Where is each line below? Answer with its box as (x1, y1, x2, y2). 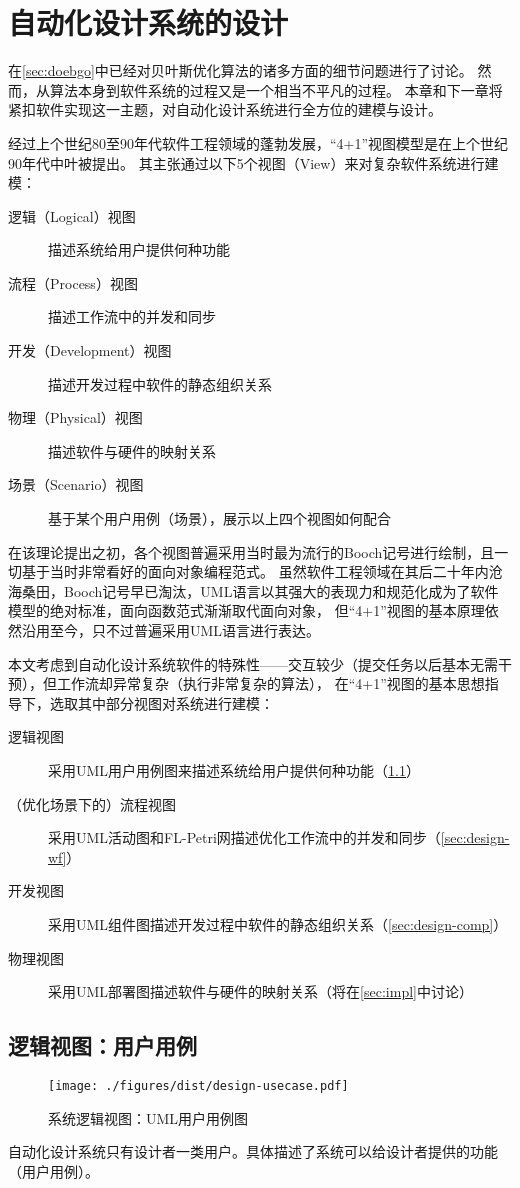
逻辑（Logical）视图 (8, 205, 136, 226)
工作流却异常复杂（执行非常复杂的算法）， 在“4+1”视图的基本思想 (56, 673, 485, 694)
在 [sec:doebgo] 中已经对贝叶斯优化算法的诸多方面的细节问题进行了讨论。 (8, 60, 473, 81)
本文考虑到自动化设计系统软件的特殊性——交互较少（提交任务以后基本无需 (8, 653, 498, 674)
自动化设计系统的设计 (8, 2, 289, 43)
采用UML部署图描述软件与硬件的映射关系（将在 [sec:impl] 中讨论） (48, 981, 473, 1002)
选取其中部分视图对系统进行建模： (49, 692, 274, 713)
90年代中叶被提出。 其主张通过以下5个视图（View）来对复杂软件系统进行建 (8, 152, 499, 173)
